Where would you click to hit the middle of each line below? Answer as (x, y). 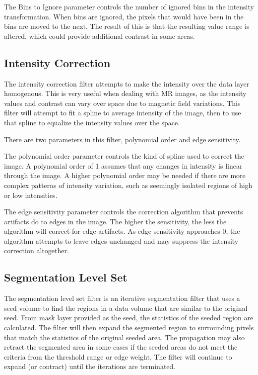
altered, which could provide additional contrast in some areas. (99, 36)
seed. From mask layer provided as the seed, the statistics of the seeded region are (129, 318)
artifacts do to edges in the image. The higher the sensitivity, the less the (115, 221)
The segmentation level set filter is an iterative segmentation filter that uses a (122, 298)
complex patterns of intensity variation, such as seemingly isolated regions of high (128, 185)
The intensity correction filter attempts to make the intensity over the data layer (127, 83)
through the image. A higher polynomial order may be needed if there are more (125, 175)
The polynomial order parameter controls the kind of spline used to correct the (124, 156)
